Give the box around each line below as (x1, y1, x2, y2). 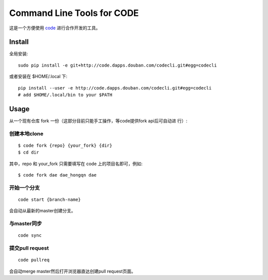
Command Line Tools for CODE (9, 7, 139, 18)
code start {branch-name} (18, 197, 81, 202)
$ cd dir (18, 150, 39, 155)
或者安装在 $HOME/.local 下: (9, 74, 67, 80)
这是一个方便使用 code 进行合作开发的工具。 (9, 25, 101, 31)
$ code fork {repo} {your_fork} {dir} (18, 142, 113, 148)
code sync (18, 233, 42, 238)
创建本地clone (9, 130, 44, 137)
